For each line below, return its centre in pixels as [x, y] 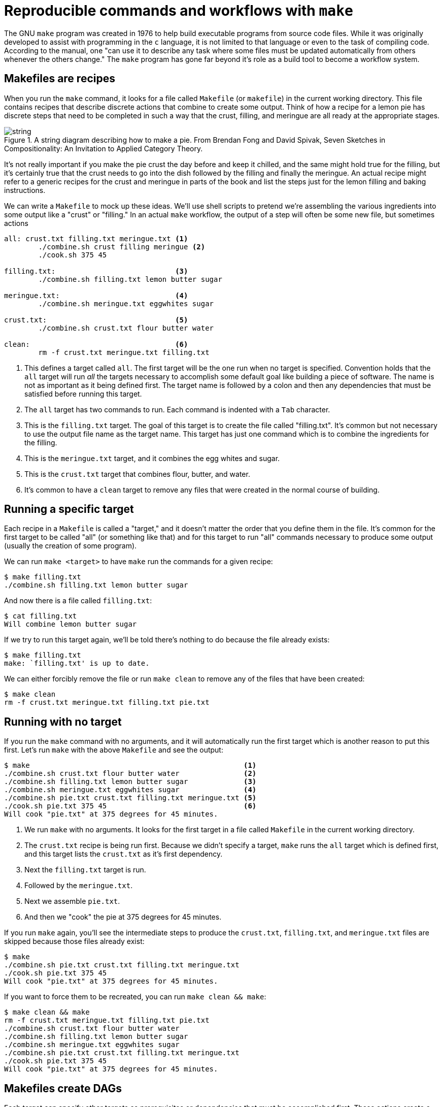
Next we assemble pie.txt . [72, 901]
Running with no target [63, 722]
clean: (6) [96, 344]
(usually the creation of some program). [71, 546]
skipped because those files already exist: [74, 941]
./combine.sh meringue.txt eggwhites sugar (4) [130, 790]
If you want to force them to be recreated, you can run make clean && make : [135, 997]
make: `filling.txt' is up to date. [77, 663]
